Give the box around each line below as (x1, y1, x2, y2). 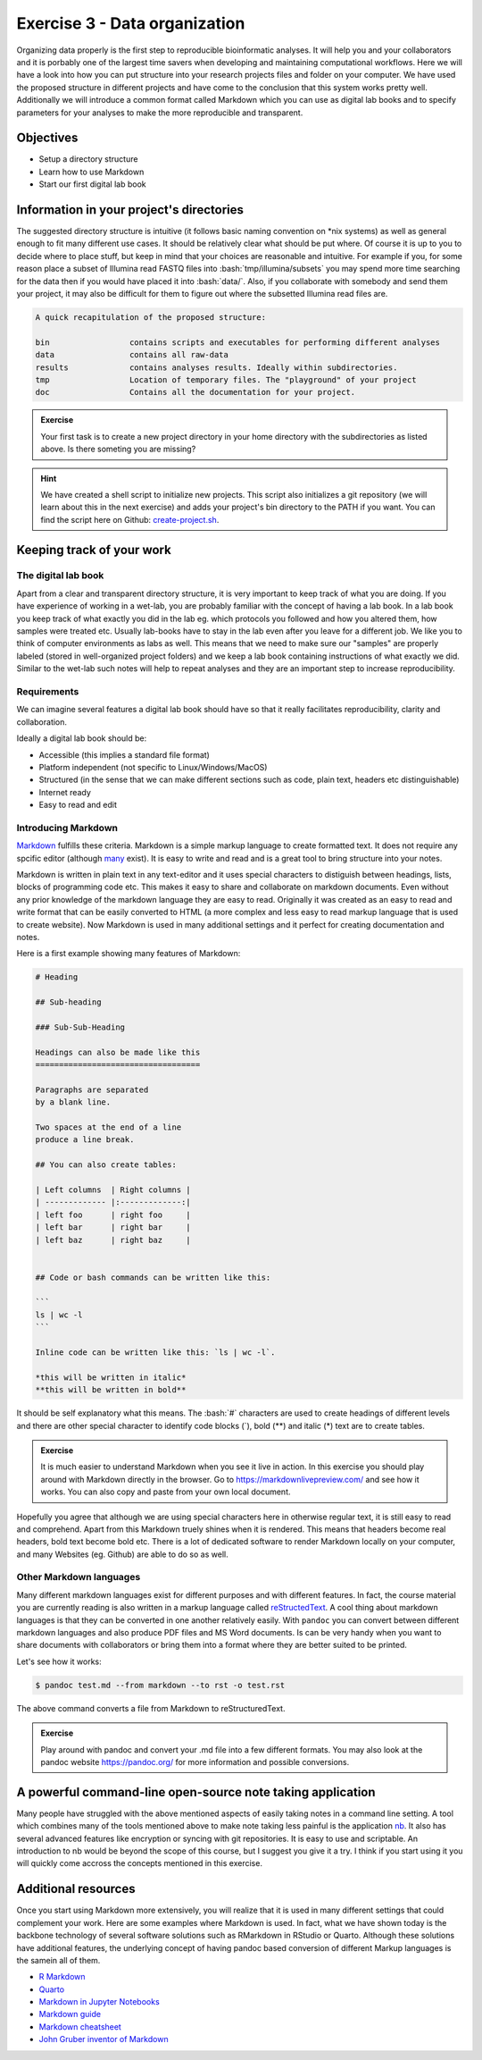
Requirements (16, 685, 79, 697)
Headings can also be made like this (35, 1047, 201, 1057)
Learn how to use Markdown (38, 166, 145, 177)
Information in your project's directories (16, 202, 245, 217)
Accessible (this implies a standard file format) (38, 749, 210, 760)
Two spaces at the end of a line (35, 1122, 182, 1132)
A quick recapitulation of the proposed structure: (35, 313, 267, 323)
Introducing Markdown (16, 821, 119, 834)
